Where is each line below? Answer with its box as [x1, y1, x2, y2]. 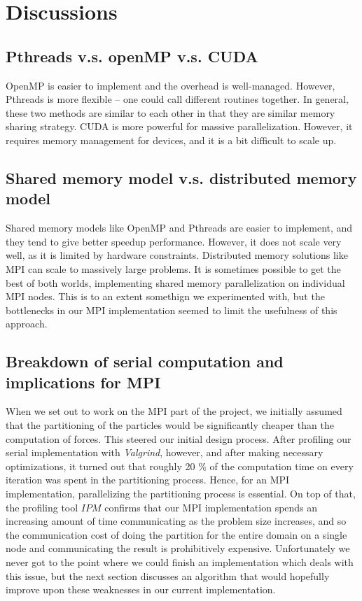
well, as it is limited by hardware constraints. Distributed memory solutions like [6, 248, 348, 262]
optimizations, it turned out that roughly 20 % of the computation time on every [6, 458, 354, 473]
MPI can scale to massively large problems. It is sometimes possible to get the [6, 261, 341, 276]
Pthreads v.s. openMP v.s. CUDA [6, 45, 258, 66]
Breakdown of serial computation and [6, 351, 284, 372]
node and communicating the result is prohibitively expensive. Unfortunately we [6, 541, 350, 556]
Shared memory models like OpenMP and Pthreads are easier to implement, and [6, 220, 353, 235]
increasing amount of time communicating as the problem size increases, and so [6, 514, 347, 528]
